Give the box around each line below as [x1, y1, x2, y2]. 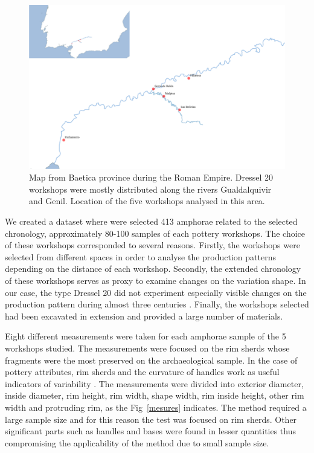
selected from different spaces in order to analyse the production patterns [5, 250, 276, 263]
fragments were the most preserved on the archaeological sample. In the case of [5, 353, 298, 366]
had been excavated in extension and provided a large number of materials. [5, 309, 283, 322]
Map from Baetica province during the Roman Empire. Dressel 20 [29, 171, 274, 184]
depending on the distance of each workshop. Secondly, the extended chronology [5, 262, 301, 275]
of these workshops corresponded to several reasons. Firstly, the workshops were [5, 239, 300, 251]
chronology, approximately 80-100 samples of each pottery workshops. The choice [5, 226, 306, 239]
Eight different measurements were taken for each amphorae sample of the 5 [5, 330, 286, 342]
